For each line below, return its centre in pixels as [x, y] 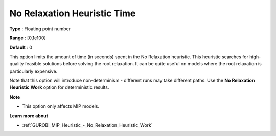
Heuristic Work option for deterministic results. [59, 87]
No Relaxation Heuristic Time [73, 13]
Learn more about [29, 116]
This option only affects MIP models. [61, 106]
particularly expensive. [33, 71]
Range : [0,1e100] [28, 38]
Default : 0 [21, 47]
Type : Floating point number [40, 29]
